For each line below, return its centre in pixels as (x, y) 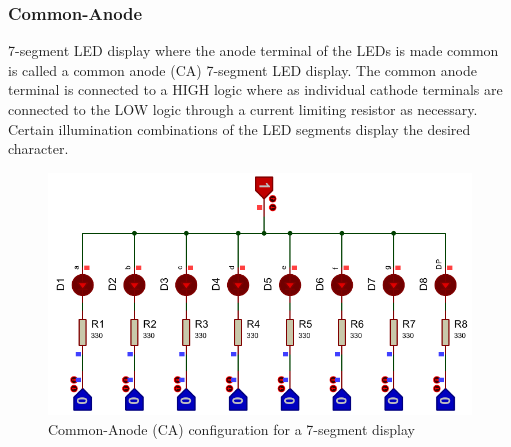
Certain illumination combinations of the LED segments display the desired (239, 128)
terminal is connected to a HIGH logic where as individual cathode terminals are (255, 89)
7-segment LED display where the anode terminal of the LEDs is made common (253, 50)
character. (38, 148)
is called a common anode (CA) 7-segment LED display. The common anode (242, 69)
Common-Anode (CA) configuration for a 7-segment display (231, 428)
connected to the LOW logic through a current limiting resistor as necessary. (243, 109)
